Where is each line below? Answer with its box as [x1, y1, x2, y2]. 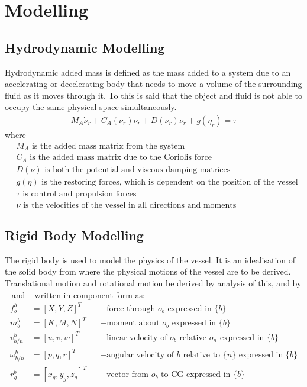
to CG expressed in [161, 370, 231, 379]
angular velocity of [106, 350, 174, 359]
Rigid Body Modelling [5, 226, 144, 244]
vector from [106, 370, 148, 379]
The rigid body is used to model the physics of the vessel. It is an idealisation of [5, 253, 296, 266]
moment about [106, 319, 160, 328]
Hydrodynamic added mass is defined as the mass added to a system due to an [5, 66, 291, 78]
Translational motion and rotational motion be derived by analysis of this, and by [5, 277, 302, 289]
